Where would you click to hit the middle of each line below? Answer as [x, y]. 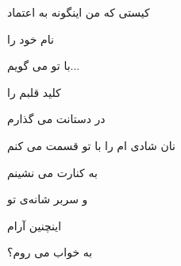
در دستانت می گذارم [56, 119]
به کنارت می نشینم [52, 172]
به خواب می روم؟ [50, 252]
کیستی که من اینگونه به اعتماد [79, 12]
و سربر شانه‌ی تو [48, 199]
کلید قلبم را [34, 92]
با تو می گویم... [44, 66]
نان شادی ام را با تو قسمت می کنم [91, 145]
